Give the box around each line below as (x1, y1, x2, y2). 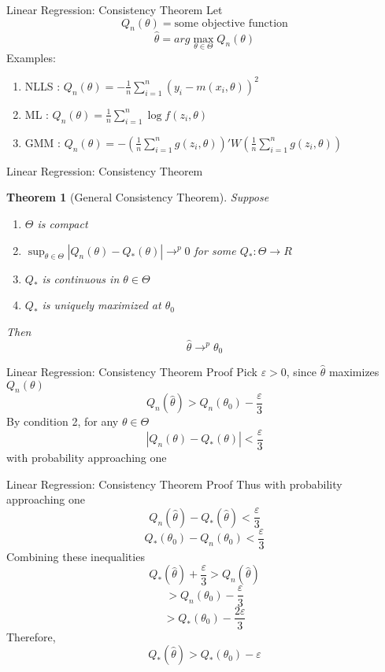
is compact (37, 215, 88, 231)
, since (286, 363, 317, 379)
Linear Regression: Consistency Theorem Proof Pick (6, 363, 257, 379)
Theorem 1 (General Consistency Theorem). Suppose (6, 189, 269, 205)
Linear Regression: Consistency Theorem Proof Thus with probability (6, 475, 342, 492)
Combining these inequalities (6, 548, 145, 564)
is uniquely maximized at (42, 297, 161, 313)
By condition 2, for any (6, 413, 119, 430)
